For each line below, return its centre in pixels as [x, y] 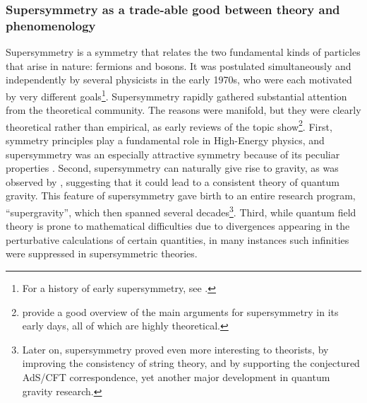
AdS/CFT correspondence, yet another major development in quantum [176, 376]
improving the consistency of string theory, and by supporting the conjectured [191, 363]
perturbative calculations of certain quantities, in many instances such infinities [178, 239]
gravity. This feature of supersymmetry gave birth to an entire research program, [181, 195]
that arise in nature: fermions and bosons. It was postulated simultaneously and [179, 65]
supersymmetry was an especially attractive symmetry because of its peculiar [173, 154]
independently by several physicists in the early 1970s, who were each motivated [179, 80]
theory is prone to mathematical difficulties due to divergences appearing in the [178, 226]
